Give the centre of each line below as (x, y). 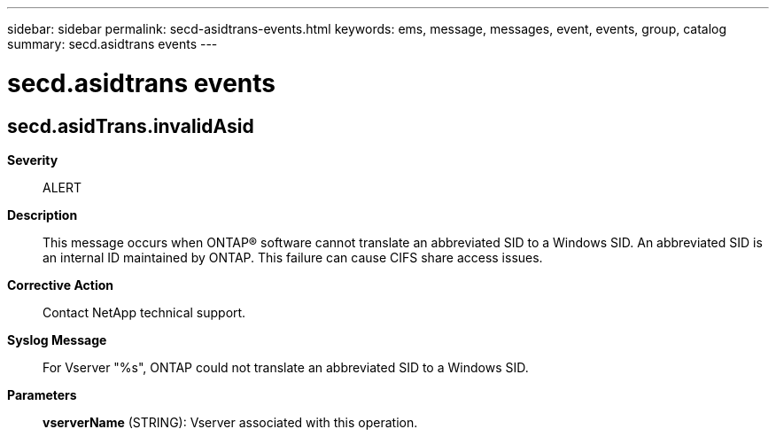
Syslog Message (57, 339)
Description (43, 215)
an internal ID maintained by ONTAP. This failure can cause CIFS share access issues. (293, 257)
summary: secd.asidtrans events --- (113, 44)
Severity (33, 160)
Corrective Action (60, 285)
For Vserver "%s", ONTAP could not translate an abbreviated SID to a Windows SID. (286, 367)
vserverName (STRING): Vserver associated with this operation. (230, 422)
